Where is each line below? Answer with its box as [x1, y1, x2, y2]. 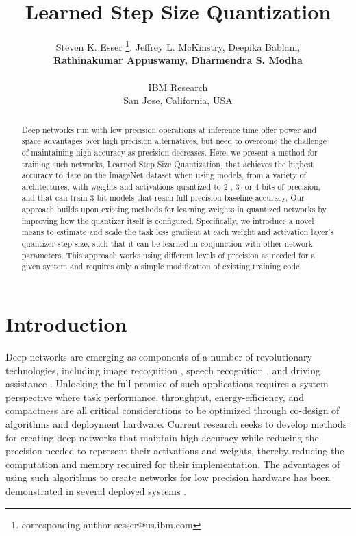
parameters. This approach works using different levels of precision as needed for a [21, 249, 316, 260]
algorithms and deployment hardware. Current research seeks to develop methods [5, 416, 347, 430]
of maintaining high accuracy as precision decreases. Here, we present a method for [21, 146, 318, 158]
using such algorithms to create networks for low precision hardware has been [5, 470, 331, 485]
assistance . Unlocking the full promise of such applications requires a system [5, 376, 329, 391]
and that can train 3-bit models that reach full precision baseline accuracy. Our [21, 192, 305, 204]
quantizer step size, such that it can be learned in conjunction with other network [21, 238, 313, 249]
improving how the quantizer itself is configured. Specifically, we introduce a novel [21, 215, 314, 226]
